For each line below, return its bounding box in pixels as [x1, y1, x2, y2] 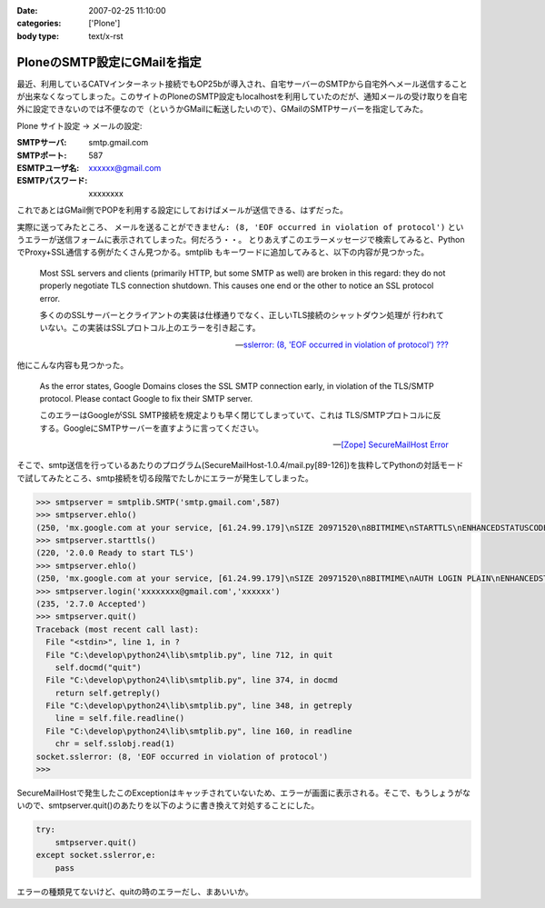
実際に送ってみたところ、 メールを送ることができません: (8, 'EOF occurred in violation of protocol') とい [16, 221, 464, 232]
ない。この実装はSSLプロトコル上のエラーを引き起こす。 [46, 323, 261, 334]
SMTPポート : [16, 150, 67, 161]
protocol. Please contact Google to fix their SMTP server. [39, 393, 253, 404]
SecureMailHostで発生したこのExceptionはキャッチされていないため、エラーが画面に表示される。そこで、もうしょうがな [16, 787, 471, 799]
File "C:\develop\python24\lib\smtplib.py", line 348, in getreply [45, 701, 352, 711]
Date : [16, 5, 38, 15]
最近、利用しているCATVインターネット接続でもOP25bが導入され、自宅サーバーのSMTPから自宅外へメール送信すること [16, 78, 468, 89]
